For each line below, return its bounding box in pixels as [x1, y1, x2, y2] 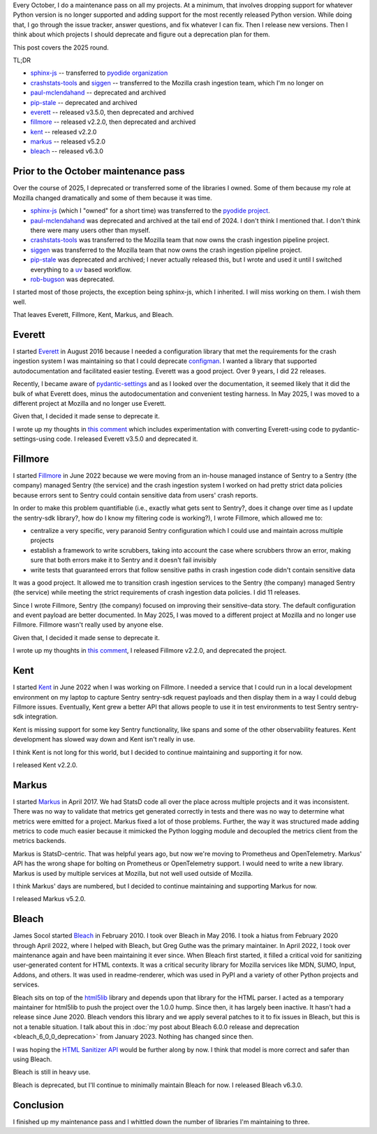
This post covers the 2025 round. [13, 43, 110, 52]
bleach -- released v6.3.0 [30, 147, 104, 155]
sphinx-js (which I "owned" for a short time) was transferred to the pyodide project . [30, 206, 270, 215]
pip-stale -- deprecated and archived [30, 98, 138, 106]
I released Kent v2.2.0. [13, 760, 78, 769]
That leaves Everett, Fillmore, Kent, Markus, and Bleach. [13, 311, 174, 319]
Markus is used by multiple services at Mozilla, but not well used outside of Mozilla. [13, 869, 253, 877]
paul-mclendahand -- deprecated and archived [30, 88, 167, 97]
